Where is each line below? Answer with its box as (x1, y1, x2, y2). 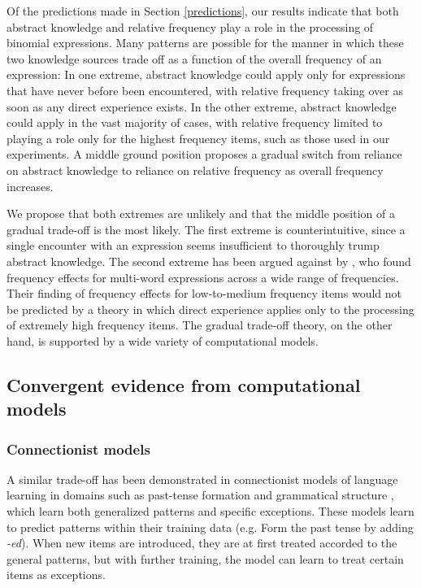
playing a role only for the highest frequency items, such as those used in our (7, 129, 390, 146)
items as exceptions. (7, 566, 106, 583)
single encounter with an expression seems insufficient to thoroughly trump (7, 237, 380, 254)
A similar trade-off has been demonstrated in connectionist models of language (7, 470, 398, 487)
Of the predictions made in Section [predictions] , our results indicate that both (7, 2, 399, 19)
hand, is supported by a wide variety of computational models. (7, 332, 319, 349)
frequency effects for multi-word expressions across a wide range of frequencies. (7, 268, 399, 285)
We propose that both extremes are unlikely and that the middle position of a (7, 205, 395, 222)
